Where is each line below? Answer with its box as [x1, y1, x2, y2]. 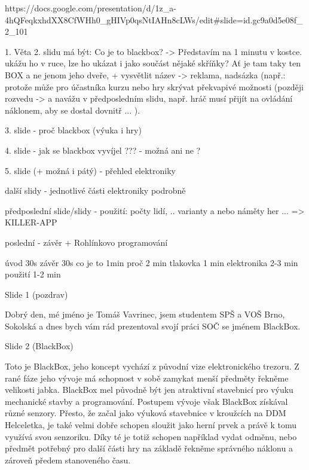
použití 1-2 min [5, 268, 61, 280]
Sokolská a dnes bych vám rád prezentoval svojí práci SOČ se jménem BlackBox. [5, 319, 301, 332]
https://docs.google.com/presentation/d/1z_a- [5, 2, 176, 14]
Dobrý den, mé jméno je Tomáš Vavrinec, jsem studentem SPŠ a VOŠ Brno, [5, 308, 285, 321]
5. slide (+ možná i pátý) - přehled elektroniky [5, 164, 176, 176]
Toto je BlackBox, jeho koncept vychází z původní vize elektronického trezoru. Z [5, 360, 299, 373]
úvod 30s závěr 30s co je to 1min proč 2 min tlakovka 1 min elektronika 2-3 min [5, 256, 298, 268]
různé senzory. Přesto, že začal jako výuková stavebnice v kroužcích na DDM [5, 407, 286, 419]
